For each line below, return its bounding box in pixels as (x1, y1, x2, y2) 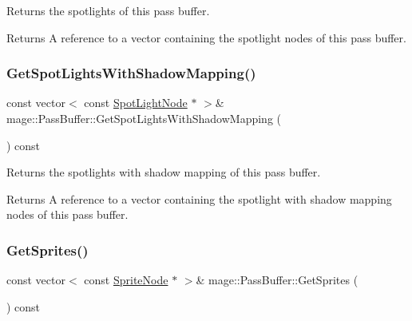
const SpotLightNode (84, 94, 188, 111)
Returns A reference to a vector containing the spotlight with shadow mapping (6, 190, 392, 207)
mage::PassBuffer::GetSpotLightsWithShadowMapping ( (6, 110, 282, 126)
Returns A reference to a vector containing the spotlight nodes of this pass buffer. (6, 29, 406, 46)
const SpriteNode (84, 271, 168, 288)
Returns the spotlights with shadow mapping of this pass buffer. (6, 164, 321, 180)
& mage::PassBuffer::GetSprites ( (196, 271, 359, 288)
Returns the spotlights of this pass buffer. (6, 2, 210, 18)
